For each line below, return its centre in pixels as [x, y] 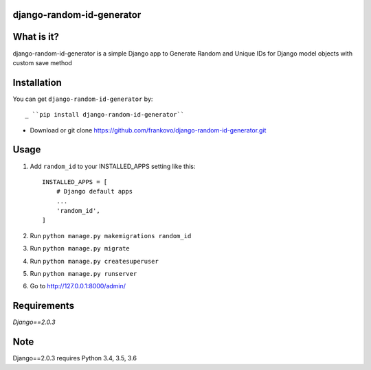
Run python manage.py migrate [80, 248]
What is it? [36, 37]
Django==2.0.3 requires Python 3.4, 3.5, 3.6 [75, 358]
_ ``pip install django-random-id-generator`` [105, 115]
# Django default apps [94, 192]
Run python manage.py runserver [83, 274]
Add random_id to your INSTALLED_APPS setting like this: [113, 166]
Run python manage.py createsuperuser [94, 261]
